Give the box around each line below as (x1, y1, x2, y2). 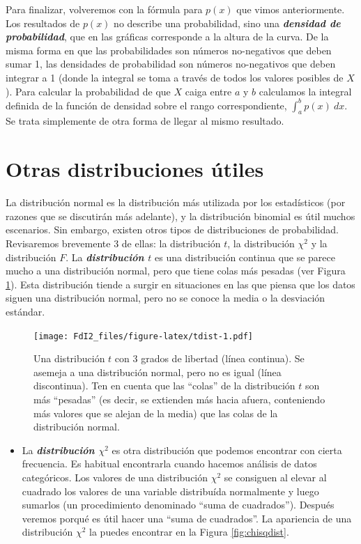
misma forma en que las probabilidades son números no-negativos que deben (6, 42, 332, 57)
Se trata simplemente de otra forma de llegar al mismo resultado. (6, 114, 284, 128)
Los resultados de (6, 15, 80, 30)
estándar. (6, 304, 45, 318)
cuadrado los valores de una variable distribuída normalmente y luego (22, 483, 319, 498)
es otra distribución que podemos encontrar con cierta (112, 442, 342, 457)
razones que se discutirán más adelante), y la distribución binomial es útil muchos (6, 208, 355, 223)
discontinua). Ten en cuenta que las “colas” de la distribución (33, 378, 295, 393)
